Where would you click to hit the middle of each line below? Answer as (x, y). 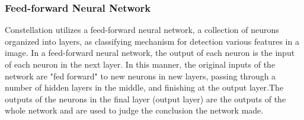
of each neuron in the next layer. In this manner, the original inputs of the (140, 64)
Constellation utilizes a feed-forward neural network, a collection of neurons (142, 30)
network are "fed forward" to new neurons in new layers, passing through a (140, 76)
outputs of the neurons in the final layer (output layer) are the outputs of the (145, 99)
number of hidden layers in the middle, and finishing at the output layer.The (144, 87)
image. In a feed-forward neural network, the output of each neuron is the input (150, 53)
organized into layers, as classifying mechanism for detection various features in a (152, 41)
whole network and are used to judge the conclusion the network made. (134, 110)
